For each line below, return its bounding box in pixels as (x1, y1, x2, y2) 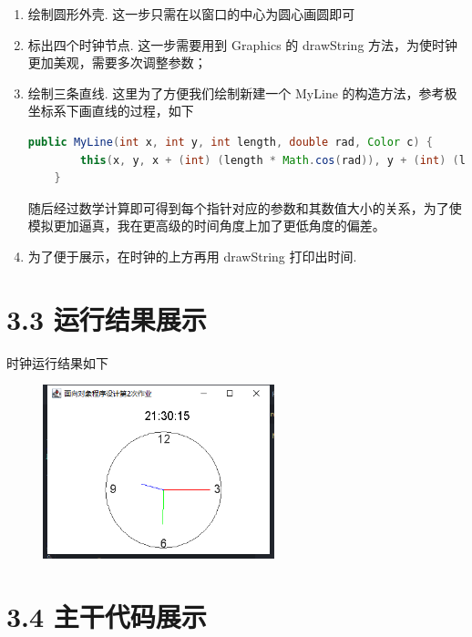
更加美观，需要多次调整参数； (27, 53, 207, 72)
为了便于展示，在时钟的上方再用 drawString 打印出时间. (27, 246, 357, 265)
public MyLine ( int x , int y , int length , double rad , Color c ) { (27, 135, 433, 149)
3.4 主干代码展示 (6, 597, 207, 634)
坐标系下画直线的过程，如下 (27, 101, 194, 120)
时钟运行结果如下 (6, 353, 108, 372)
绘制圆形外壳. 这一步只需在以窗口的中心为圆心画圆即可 (27, 5, 355, 23)
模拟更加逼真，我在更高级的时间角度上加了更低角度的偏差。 (27, 216, 385, 235)
